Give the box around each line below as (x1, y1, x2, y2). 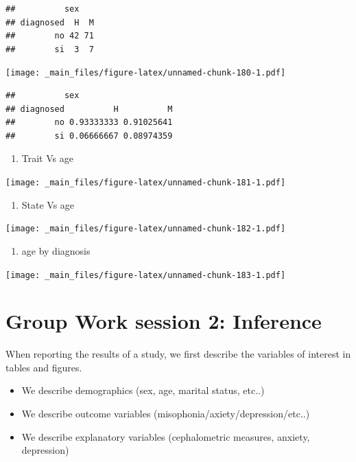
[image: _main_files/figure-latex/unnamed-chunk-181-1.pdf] (5, 178, 286, 187)
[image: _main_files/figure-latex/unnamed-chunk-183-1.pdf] (5, 270, 286, 280)
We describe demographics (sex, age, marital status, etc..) (21, 383, 265, 397)
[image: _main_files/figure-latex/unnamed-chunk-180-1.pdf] (5, 68, 286, 78)
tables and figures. (5, 360, 82, 374)
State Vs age (21, 197, 75, 211)
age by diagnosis (21, 243, 91, 257)
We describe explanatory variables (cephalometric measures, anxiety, (21, 429, 310, 443)
